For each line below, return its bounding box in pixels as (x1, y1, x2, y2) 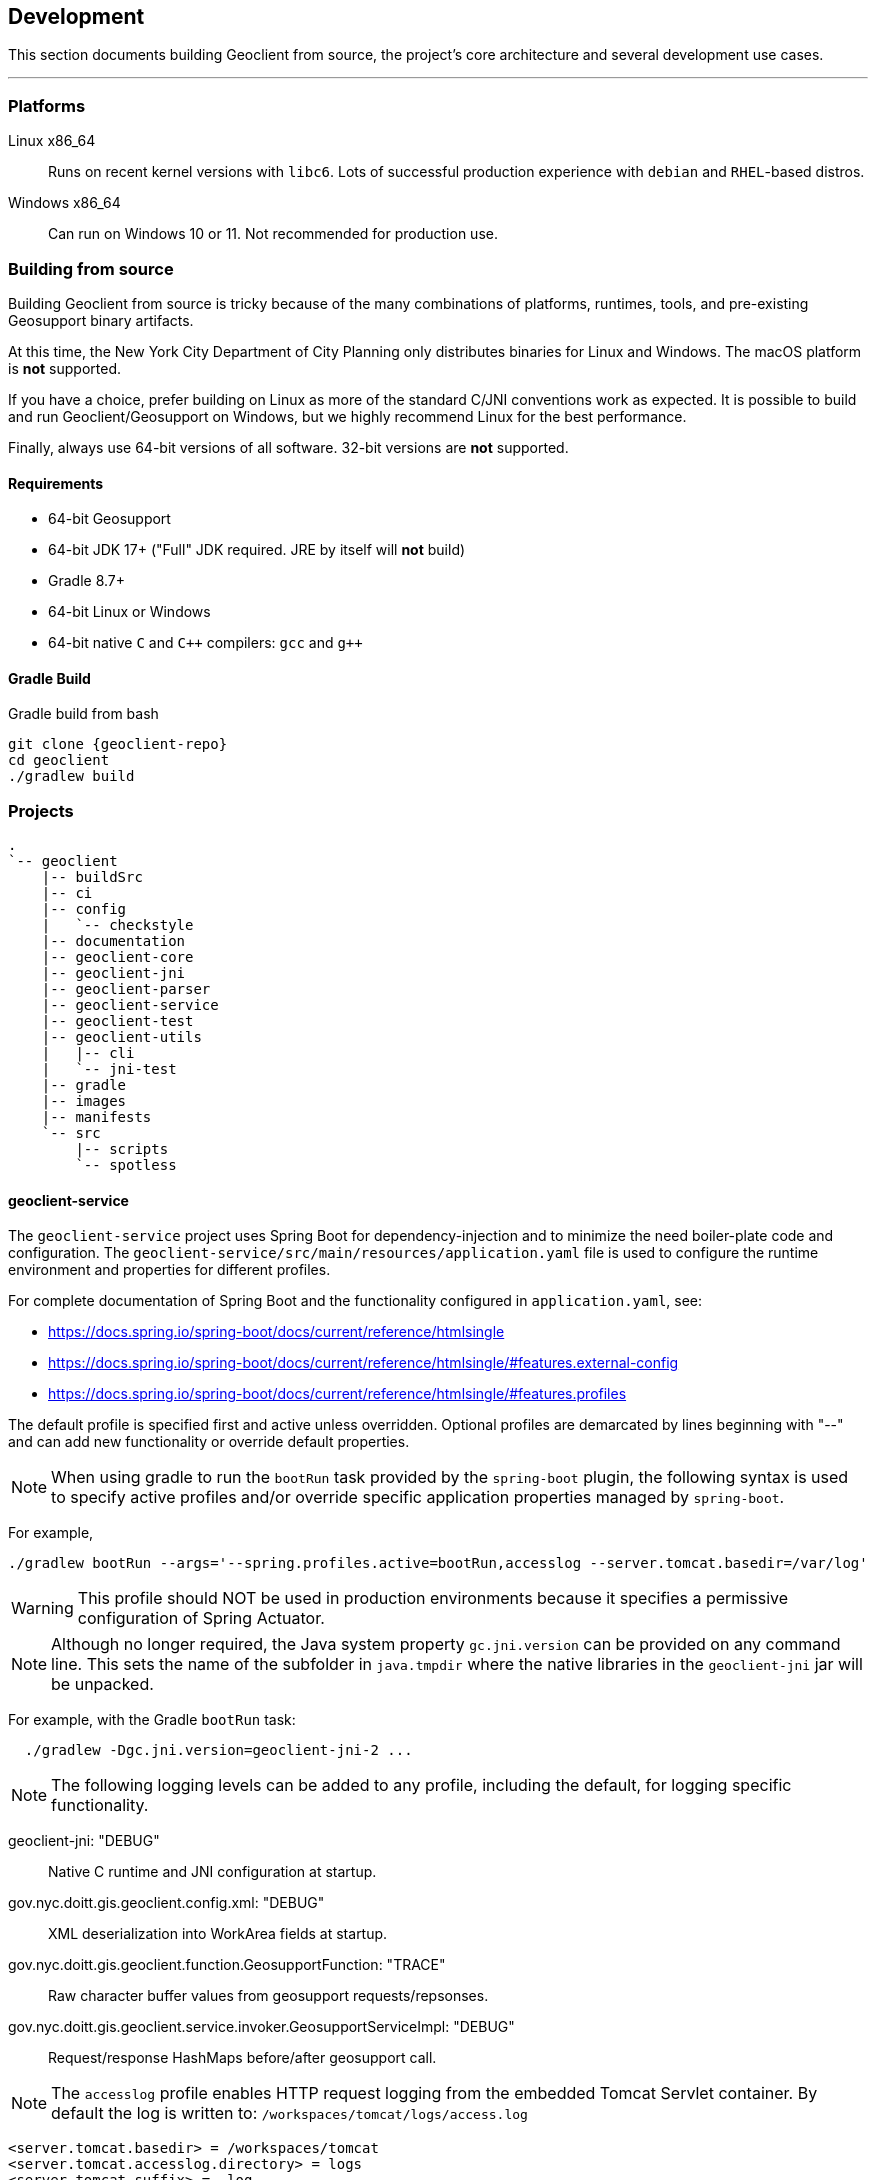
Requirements (8, 474, 104, 492)
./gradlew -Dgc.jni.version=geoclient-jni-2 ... (24, 1742, 413, 1759)
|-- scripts (75, 1141, 169, 1158)
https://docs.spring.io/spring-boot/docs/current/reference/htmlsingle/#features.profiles (48, 1385, 627, 1403)
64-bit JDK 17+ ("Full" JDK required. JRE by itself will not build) (48, 541, 466, 559)
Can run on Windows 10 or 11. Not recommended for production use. (48, 225, 498, 243)
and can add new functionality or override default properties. (8, 1433, 410, 1451)
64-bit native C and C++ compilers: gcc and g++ (48, 634, 363, 652)
